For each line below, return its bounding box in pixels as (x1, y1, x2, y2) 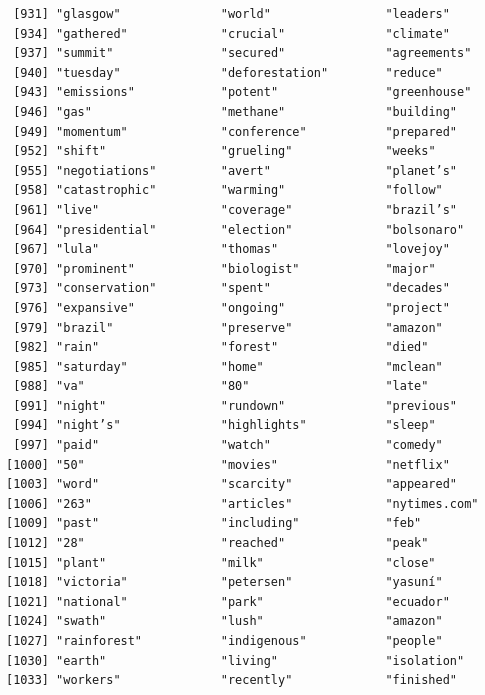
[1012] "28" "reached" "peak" (6, 536, 429, 551)
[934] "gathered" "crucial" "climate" (13, 26, 450, 41)
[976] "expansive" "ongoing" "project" (13, 300, 450, 315)
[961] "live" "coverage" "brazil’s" (13, 202, 458, 217)
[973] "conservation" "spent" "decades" (13, 281, 450, 296)
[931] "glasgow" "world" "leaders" (13, 7, 450, 21)
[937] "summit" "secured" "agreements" (13, 46, 472, 61)
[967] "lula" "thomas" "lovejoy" (13, 242, 450, 257)
